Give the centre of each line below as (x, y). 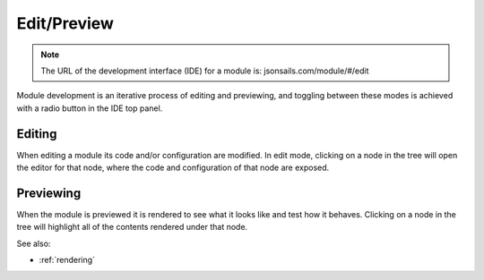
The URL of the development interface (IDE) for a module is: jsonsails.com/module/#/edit (205, 71)
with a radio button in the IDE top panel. (90, 108)
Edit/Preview (65, 23)
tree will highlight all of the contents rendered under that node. (132, 227)
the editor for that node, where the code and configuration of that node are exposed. (173, 168)
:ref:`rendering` (67, 260)
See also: (34, 243)
